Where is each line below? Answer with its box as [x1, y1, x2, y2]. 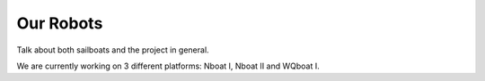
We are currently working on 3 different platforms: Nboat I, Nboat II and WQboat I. [16, 61, 320, 71]
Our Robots [16, 13, 103, 33]
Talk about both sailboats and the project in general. [16, 45, 210, 55]
